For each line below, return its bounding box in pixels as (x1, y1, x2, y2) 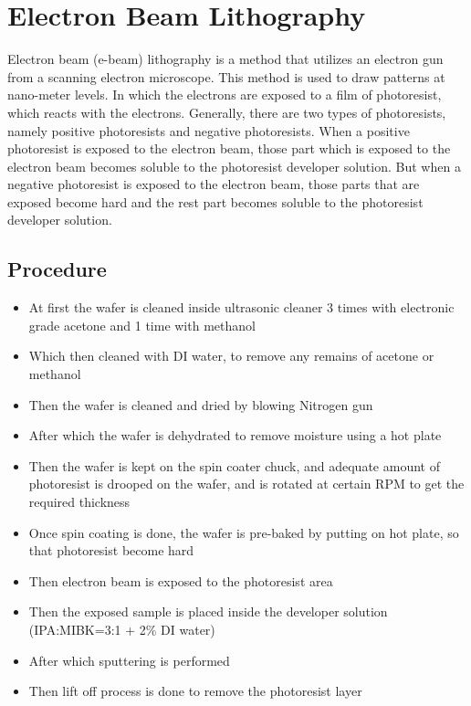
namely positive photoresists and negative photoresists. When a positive (7, 121, 410, 140)
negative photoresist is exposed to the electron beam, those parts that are (7, 174, 420, 194)
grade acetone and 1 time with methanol (28, 315, 256, 334)
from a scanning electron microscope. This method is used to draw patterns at (7, 67, 445, 86)
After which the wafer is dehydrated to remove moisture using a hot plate (28, 426, 442, 445)
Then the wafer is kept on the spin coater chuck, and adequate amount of (28, 456, 440, 475)
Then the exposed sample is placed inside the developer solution (28, 602, 388, 621)
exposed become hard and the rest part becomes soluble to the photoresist (7, 192, 424, 211)
